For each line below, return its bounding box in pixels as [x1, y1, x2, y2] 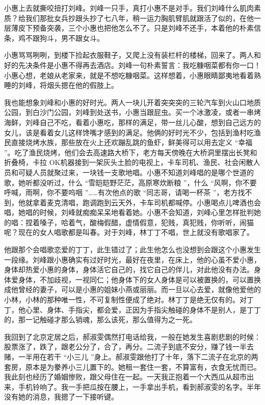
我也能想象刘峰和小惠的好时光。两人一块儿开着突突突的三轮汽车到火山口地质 [4, 97, 261, 107]
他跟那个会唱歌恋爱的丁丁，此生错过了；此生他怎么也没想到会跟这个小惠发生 [4, 244, 261, 255]
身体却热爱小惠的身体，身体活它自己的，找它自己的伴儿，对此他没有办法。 [4, 264, 254, 275]
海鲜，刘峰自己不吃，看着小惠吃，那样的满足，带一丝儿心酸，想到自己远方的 [4, 116, 261, 127]
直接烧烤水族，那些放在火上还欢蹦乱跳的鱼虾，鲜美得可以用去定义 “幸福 [11, 137, 253, 148]
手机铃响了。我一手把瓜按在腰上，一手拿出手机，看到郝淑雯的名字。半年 [18, 381, 261, 392]
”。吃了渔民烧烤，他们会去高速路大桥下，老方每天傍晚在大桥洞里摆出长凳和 [4, 147, 257, 157]
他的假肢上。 [75, 80, 118, 90]
